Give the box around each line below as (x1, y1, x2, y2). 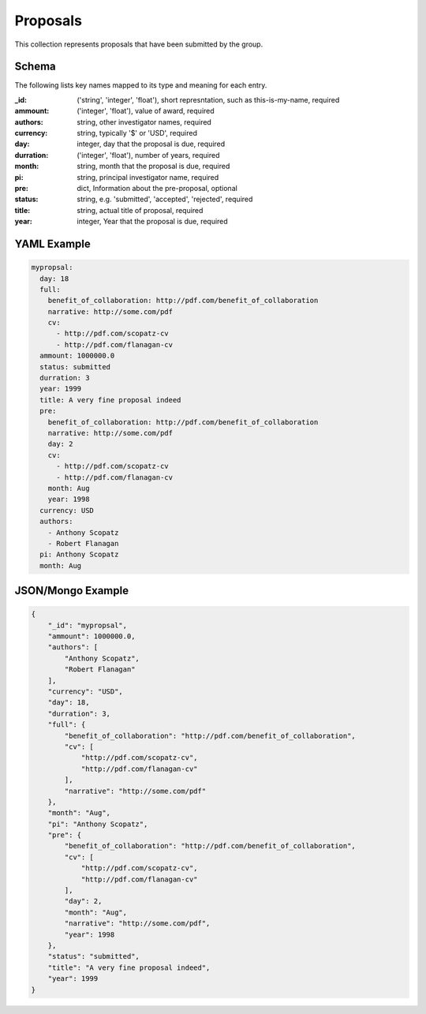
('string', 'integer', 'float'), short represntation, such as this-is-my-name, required (77, 95, 340, 104)
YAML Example (14, 237, 91, 250)
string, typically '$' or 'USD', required (77, 129, 197, 138)
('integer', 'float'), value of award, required (77, 107, 215, 116)
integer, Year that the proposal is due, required (77, 217, 228, 226)
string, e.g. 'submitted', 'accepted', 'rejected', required (77, 194, 253, 204)
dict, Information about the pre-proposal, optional (77, 183, 238, 193)
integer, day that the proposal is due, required (77, 139, 226, 149)
